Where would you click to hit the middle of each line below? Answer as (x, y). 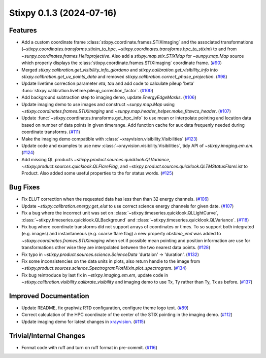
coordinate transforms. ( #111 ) (51, 132)
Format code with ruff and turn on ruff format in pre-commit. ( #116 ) (89, 347)
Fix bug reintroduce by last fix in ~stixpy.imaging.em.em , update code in (95, 275)
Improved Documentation (49, 296)
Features (23, 30)
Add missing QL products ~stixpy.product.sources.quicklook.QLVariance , (96, 159)
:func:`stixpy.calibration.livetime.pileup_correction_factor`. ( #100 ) (87, 90)
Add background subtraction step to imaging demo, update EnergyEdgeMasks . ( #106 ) (109, 97)
